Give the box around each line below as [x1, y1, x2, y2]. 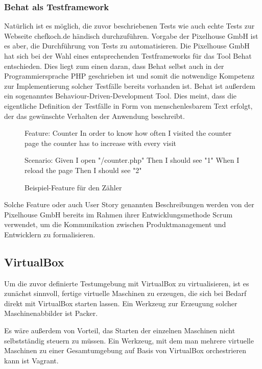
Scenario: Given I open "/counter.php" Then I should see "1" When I [25, 155, 240, 165]
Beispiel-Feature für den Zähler [25, 182, 122, 192]
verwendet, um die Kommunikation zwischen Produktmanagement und [4, 219, 226, 230]
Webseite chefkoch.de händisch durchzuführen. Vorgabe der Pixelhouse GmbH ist [4, 30, 258, 41]
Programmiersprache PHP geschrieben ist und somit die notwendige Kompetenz [4, 70, 255, 81]
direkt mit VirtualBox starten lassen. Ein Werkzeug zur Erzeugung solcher [4, 298, 237, 308]
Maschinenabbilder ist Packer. [4, 308, 98, 318]
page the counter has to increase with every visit [25, 137, 177, 148]
